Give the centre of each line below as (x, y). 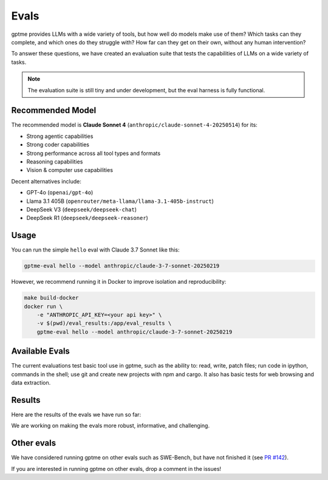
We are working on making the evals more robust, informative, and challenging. (110, 426)
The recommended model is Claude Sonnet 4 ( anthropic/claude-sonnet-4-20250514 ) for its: (134, 125)
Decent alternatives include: (46, 181)
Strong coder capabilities (58, 145)
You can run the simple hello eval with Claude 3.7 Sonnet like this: (95, 250)
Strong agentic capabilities (60, 136)
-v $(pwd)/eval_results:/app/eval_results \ (104, 323)
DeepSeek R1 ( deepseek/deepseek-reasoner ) (87, 218)
